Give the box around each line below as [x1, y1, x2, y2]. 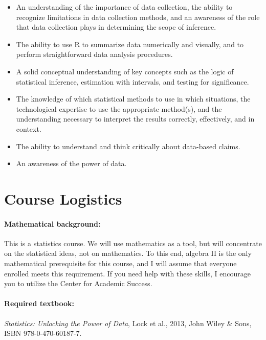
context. [16, 123, 41, 134]
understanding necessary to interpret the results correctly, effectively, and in [16, 113, 255, 124]
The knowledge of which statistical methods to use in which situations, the [16, 93, 251, 104]
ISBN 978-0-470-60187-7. [4, 328, 82, 338]
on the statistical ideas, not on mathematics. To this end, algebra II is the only [4, 248, 252, 258]
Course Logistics [4, 188, 122, 209]
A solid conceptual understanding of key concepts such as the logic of [16, 66, 234, 76]
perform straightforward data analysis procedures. [16, 49, 173, 59]
